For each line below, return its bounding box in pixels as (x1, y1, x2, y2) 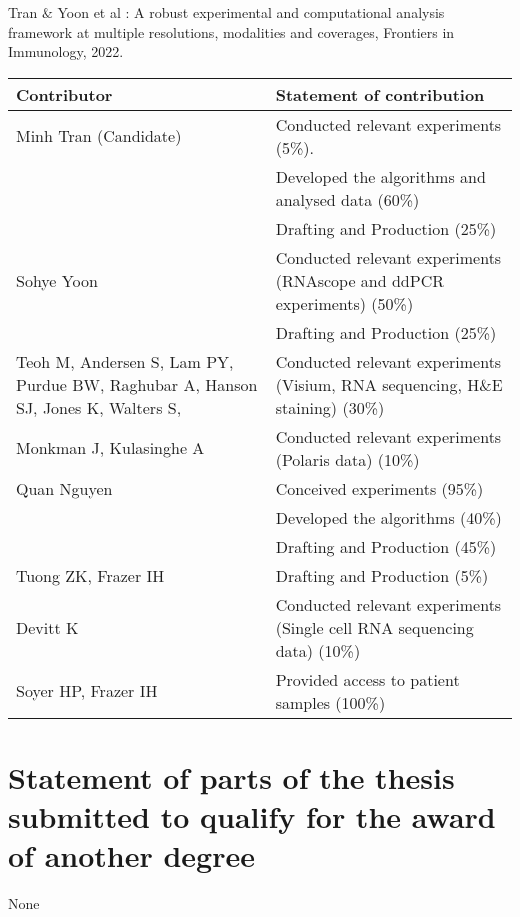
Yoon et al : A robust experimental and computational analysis (57, 2, 445, 22)
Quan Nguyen (16, 476, 113, 500)
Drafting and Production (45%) (275, 534, 497, 558)
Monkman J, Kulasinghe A (16, 436, 205, 460)
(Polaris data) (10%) (275, 447, 420, 471)
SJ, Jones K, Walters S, (16, 395, 182, 419)
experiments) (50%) (275, 291, 414, 315)
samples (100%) (275, 690, 386, 714)
